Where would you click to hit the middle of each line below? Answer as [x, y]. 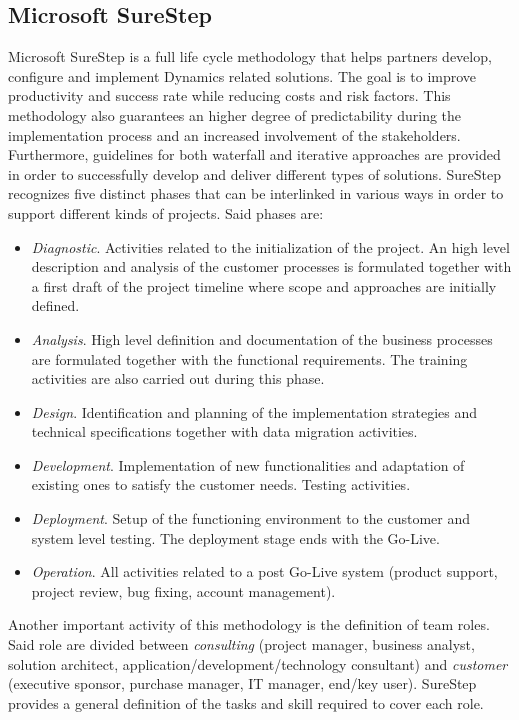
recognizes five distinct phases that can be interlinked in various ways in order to [256, 193]
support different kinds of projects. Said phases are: [166, 212]
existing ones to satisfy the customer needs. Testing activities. [221, 484]
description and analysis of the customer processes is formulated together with [271, 266]
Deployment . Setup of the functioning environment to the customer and [251, 518]
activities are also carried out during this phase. [178, 378]
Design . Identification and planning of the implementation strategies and [254, 411]
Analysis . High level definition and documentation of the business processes [262, 338]
